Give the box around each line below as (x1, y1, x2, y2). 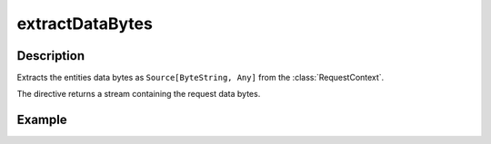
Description (16, 48, 85, 63)
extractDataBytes (16, 14, 154, 34)
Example (16, 112, 67, 128)
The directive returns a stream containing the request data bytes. (16, 89, 261, 100)
